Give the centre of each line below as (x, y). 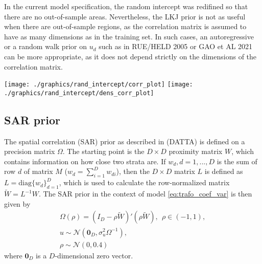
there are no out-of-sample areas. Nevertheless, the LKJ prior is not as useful (125, 16)
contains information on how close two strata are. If (85, 161)
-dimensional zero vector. (94, 255)
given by (17, 203)
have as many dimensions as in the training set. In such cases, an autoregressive (129, 36)
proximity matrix (196, 151)
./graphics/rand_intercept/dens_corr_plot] (79, 93)
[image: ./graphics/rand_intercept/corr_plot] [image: (99, 85)
